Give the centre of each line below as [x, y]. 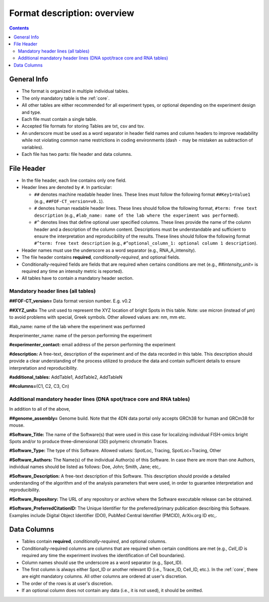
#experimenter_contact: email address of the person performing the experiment [92, 345]
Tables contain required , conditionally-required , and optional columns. [94, 542]
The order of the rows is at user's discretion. [67, 583]
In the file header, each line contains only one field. [74, 180]
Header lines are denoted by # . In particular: [67, 187]
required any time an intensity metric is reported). [72, 271]
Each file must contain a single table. [59, 119]
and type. [32, 112]
